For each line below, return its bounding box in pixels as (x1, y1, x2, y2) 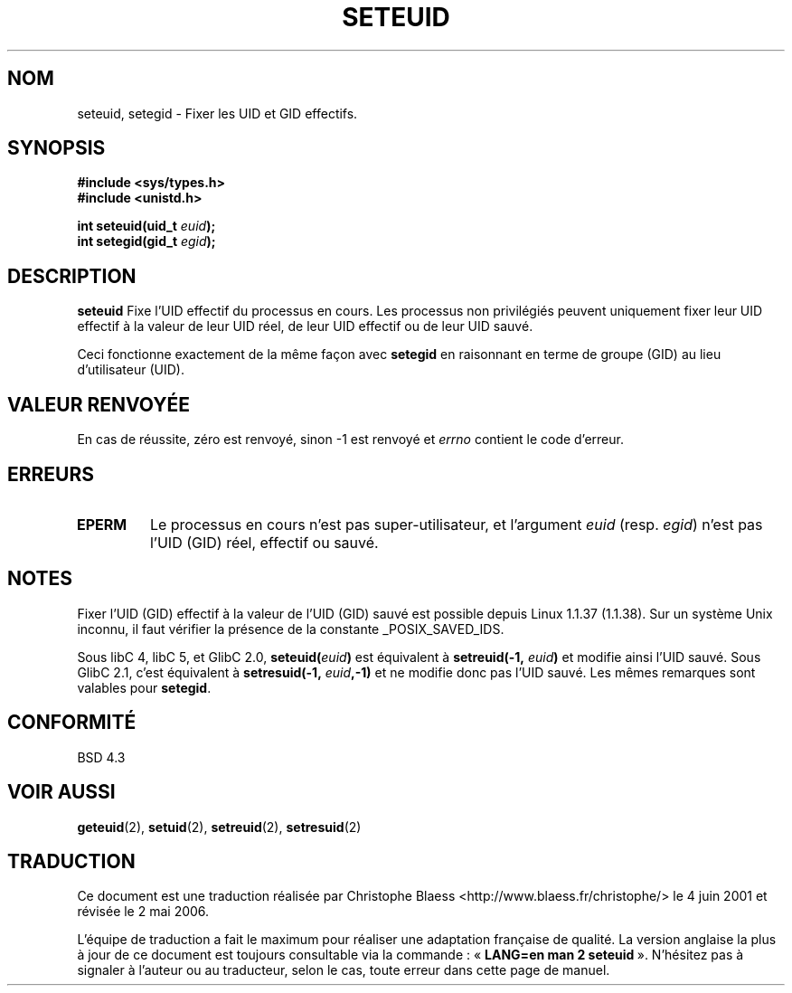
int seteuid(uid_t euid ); (77, 218, 216, 234)
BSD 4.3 (77, 749, 126, 765)
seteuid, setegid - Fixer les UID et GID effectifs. (77, 105, 358, 121)
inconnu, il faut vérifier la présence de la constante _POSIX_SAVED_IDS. (77, 620, 504, 637)
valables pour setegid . (77, 679, 212, 695)
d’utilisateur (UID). (77, 362, 184, 378)
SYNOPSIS (7, 137, 106, 160)
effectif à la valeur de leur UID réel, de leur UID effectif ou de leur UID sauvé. (77, 318, 533, 335)
